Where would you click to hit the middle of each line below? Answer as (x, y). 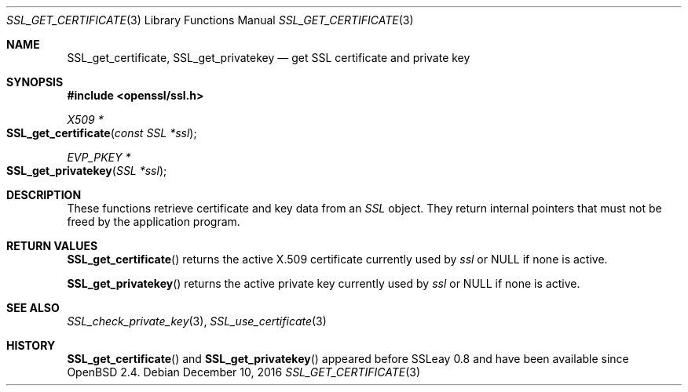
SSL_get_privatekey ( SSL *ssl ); (87, 171)
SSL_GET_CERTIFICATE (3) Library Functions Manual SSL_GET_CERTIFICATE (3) (210, 20)
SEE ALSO (33, 308)
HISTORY (31, 345)
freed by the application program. (154, 221)
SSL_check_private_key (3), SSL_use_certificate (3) (197, 321)
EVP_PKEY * (99, 157)
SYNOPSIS (35, 82)
